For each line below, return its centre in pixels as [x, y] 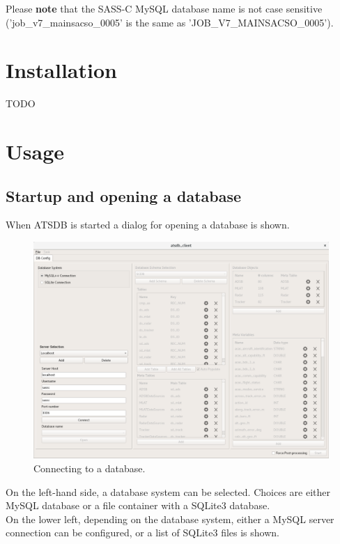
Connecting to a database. [90, 468]
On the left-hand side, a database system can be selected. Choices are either [168, 491]
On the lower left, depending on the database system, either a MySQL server [170, 519]
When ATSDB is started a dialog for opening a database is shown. [148, 225]
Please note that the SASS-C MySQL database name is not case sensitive [164, 8]
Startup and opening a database [124, 195]
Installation [61, 70]
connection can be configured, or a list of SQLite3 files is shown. [142, 533]
